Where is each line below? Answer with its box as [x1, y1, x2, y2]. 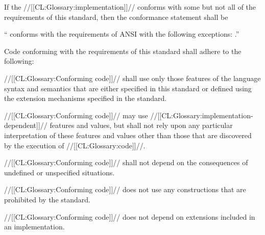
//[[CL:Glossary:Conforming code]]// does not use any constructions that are [4, 184, 246, 195]
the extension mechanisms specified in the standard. [4, 93, 167, 103]
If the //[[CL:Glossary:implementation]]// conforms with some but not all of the [4, 2, 256, 12]
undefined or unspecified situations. [4, 167, 115, 177]
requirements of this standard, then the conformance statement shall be [4, 11, 228, 22]
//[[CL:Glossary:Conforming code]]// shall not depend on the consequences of [4, 157, 248, 168]
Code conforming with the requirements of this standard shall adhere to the [4, 45, 242, 56]
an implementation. [4, 221, 65, 232]
